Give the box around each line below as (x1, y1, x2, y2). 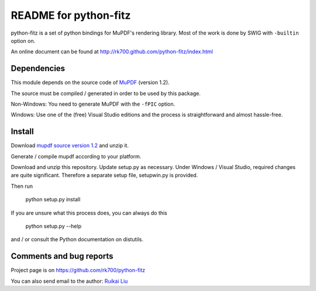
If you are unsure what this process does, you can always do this (11, 209, 168, 216)
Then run (11, 182, 33, 190)
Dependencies (11, 63, 66, 73)
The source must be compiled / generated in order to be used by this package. (11, 90, 201, 97)
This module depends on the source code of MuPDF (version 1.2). (11, 79, 170, 86)
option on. (11, 37, 36, 44)
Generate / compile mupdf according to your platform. (11, 153, 142, 160)
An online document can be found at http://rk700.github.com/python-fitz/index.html (11, 48, 213, 55)
